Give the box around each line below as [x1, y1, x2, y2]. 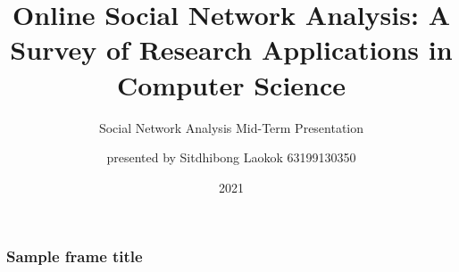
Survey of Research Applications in [10, 31, 453, 68]
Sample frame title [6, 245, 143, 268]
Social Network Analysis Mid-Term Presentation [98, 118, 364, 136]
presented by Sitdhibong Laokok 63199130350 [106, 148, 356, 167]
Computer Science [116, 66, 346, 103]
